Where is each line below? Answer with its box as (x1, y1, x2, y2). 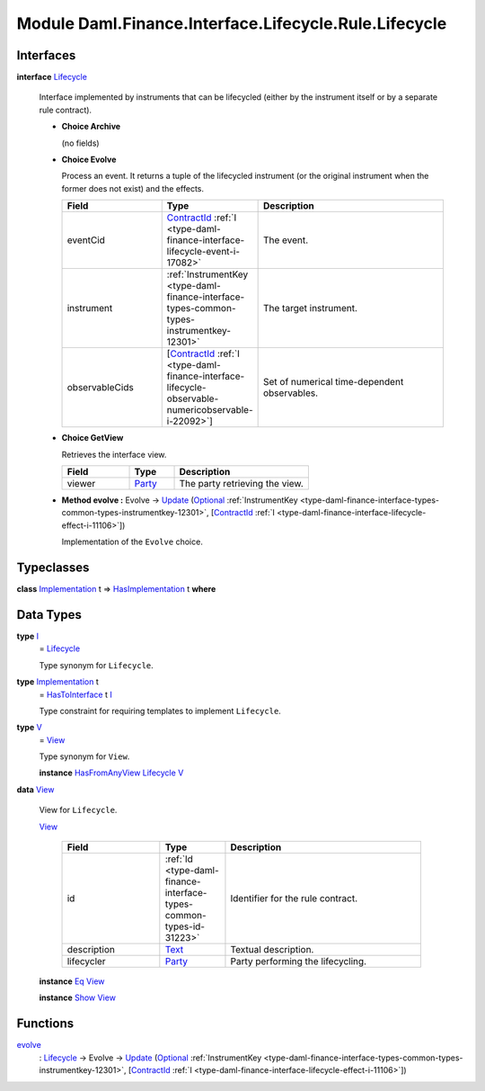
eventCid (66, 234, 105, 246)
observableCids (66, 381, 134, 394)
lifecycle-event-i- (166, 246, 241, 258)
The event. (262, 234, 309, 246)
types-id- (164, 920, 206, 933)
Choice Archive (61, 121, 121, 132)
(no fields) (61, 138, 100, 148)
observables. (262, 387, 319, 399)
